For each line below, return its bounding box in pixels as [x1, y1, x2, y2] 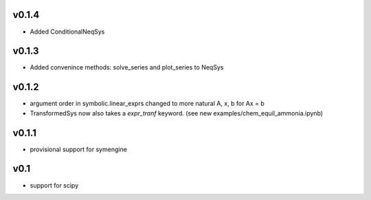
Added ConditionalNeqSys [30, 27, 105, 36]
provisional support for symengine [30, 145, 127, 153]
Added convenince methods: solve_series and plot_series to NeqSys [30, 63, 224, 71]
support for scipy [30, 181, 79, 189]
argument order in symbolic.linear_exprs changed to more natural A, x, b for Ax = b [30, 100, 265, 108]
